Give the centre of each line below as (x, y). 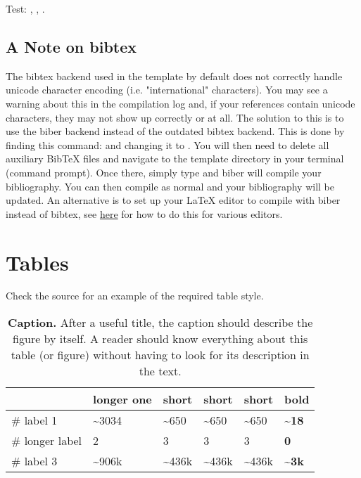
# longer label (47, 441)
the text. (160, 371)
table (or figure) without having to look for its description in (160, 355)
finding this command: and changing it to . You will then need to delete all (167, 144)
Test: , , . (25, 8)
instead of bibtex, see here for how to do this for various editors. (144, 213)
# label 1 (34, 420)
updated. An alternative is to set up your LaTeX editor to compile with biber (173, 200)
